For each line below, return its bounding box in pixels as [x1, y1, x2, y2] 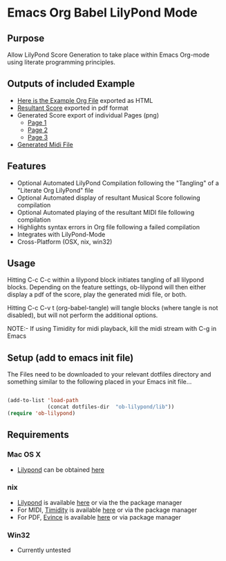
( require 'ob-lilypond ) [7, 410, 76, 417]
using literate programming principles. [7, 58, 115, 66]
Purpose [7, 32, 45, 44]
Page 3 [27, 133, 48, 141]
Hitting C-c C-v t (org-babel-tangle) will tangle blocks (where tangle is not [7, 304, 218, 312]
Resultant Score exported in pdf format [17, 104, 129, 112]
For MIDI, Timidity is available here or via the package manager [17, 506, 198, 514]
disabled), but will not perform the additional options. [7, 311, 158, 319]
